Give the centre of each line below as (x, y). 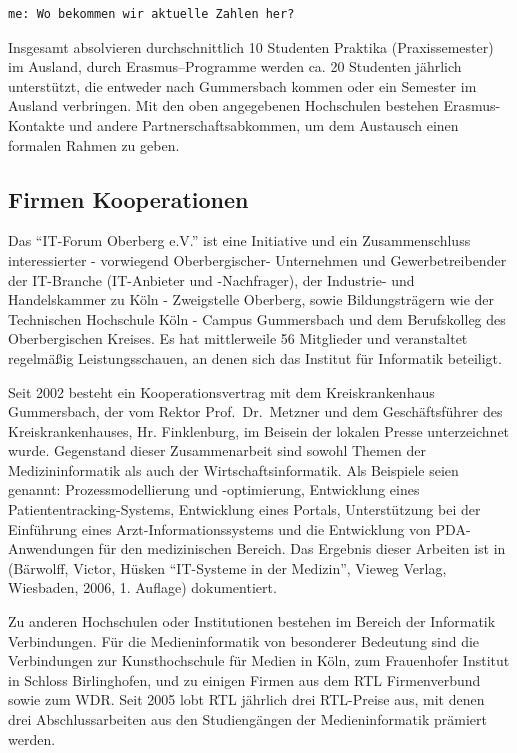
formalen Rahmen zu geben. (94, 144)
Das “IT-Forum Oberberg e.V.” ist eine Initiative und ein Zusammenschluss (239, 240)
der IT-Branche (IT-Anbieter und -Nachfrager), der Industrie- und (211, 279)
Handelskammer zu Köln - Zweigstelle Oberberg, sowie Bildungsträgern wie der (251, 299)
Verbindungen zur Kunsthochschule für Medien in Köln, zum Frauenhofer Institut (259, 660)
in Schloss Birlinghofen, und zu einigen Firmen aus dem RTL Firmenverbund (244, 679)
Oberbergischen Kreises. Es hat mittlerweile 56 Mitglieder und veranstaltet (238, 338)
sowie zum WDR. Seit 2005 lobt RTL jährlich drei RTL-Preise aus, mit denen (246, 699)
